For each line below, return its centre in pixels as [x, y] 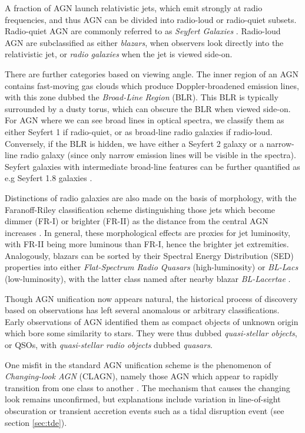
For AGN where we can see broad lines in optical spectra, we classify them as [145, 120]
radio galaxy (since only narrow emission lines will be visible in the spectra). [158, 155]
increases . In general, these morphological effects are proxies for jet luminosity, [147, 232]
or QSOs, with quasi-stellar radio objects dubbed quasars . [109, 345]
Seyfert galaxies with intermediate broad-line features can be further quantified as [152, 166]
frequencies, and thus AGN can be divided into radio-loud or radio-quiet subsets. [151, 19]
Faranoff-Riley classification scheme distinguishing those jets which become [140, 209]
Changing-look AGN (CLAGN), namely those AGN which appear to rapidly [142, 376]
